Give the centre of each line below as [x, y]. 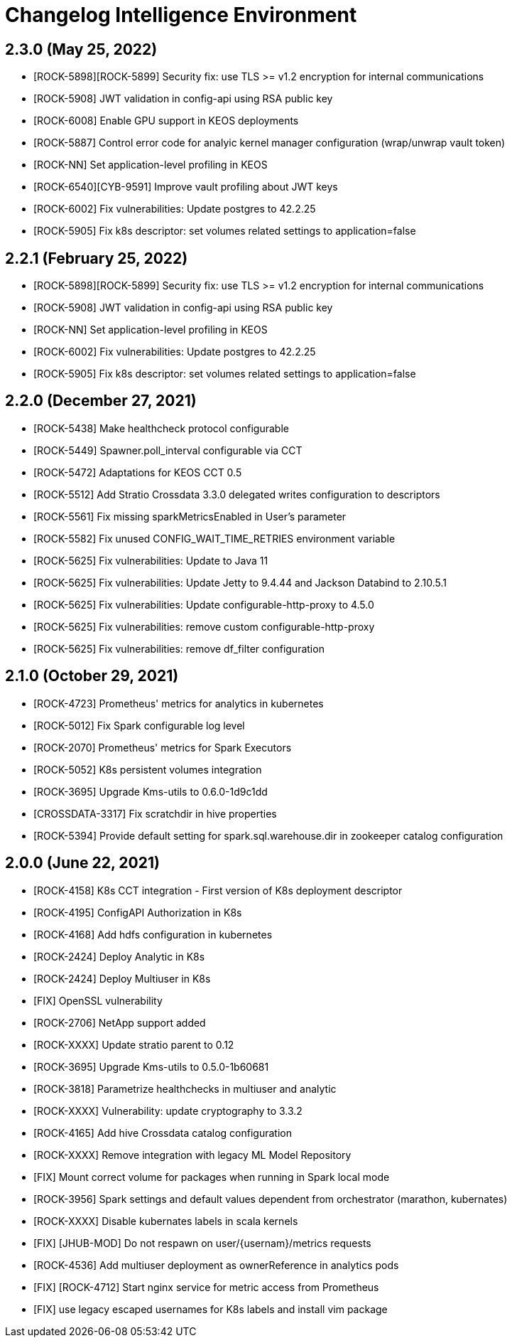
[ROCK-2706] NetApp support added [120, 1022]
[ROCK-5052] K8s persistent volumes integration [148, 769]
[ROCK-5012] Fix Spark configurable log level [139, 725]
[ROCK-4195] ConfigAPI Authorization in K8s [138, 912]
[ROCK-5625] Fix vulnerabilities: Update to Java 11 [151, 560]
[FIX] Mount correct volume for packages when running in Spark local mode [212, 1177]
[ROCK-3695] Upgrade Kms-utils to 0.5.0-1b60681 [151, 1066]
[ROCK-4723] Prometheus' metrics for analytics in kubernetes [179, 703]
